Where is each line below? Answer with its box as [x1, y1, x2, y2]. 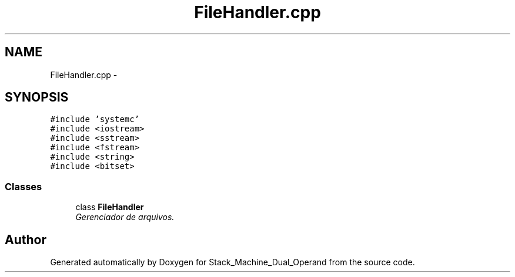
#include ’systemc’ [50, 114, 140, 124]
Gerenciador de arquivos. [75, 212, 175, 222]
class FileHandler [75, 202, 144, 212]
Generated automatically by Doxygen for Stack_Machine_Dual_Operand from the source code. [50, 257, 415, 268]
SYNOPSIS [5, 90, 69, 105]
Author [5, 232, 46, 247]
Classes [5, 180, 42, 192]
